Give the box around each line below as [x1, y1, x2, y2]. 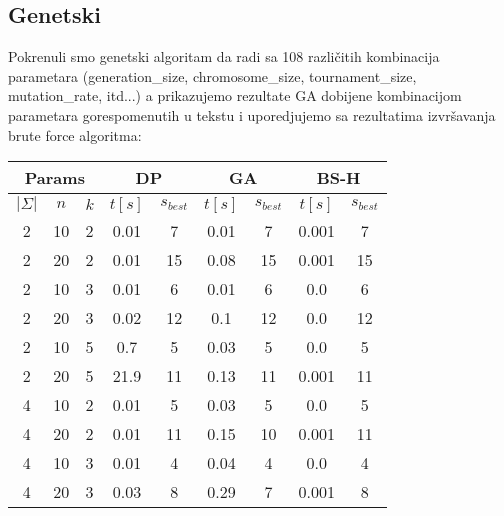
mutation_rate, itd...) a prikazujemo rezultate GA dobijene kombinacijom [8, 85, 462, 106]
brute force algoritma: [8, 124, 142, 145]
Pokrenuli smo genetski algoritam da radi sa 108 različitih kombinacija [8, 46, 440, 67]
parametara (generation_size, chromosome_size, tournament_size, [8, 65, 417, 86]
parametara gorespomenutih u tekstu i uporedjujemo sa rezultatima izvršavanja [8, 104, 496, 125]
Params [24, 166, 85, 190]
